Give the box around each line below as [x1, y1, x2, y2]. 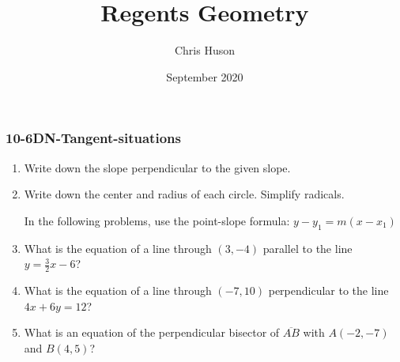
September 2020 [166, 68, 243, 85]
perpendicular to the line [268, 282, 389, 299]
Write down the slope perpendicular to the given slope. [24, 159, 291, 175]
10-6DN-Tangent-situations [6, 128, 181, 148]
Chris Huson [174, 42, 236, 58]
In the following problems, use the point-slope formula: [24, 212, 290, 228]
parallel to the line [262, 239, 353, 256]
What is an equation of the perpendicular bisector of [24, 324, 280, 341]
